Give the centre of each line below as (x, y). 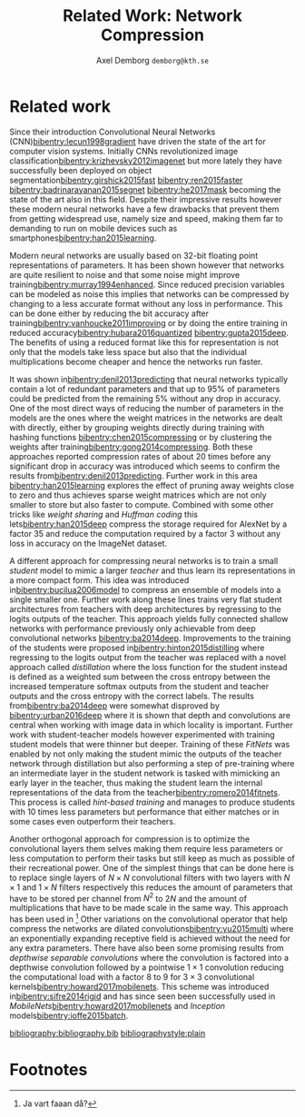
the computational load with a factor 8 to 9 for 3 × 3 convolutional (132, 977)
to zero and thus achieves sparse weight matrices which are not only (138, 495)
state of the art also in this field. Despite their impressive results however (146, 199)
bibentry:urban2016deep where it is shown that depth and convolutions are (150, 715)
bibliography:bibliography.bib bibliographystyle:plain (108, 1033)
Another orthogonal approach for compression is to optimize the (130, 839)
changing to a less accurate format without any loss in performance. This (146, 303)
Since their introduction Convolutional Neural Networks (113, 132)
